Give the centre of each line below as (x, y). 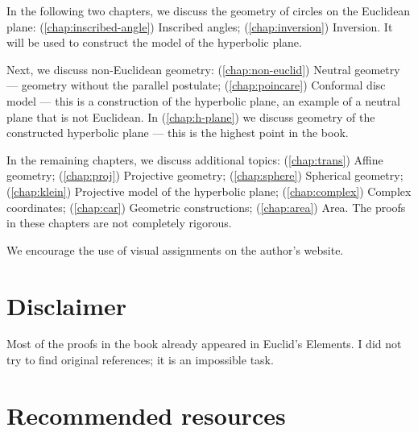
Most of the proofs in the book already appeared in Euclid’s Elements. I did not (204, 344)
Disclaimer (67, 305)
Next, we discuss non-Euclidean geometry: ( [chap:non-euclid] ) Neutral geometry (203, 69)
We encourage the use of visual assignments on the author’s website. (175, 249)
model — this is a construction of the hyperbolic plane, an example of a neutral (203, 100)
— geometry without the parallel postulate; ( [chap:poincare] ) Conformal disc (196, 85)
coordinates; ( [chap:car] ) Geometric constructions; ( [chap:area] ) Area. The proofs (206, 207)
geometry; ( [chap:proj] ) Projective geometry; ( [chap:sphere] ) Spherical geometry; (205, 175)
